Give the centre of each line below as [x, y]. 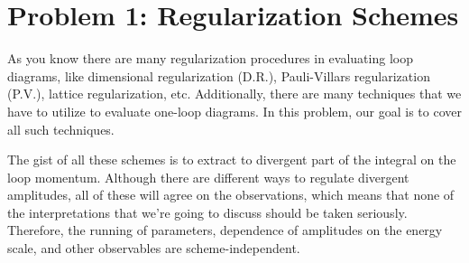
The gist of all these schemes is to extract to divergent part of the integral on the [232, 160]
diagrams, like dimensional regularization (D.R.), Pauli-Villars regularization [219, 75]
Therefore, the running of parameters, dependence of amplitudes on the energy [225, 230]
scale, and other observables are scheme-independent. [154, 248]
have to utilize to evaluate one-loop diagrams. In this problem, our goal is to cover [234, 111]
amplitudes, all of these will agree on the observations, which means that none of [231, 195]
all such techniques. [61, 129]
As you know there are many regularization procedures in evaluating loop [210, 58]
